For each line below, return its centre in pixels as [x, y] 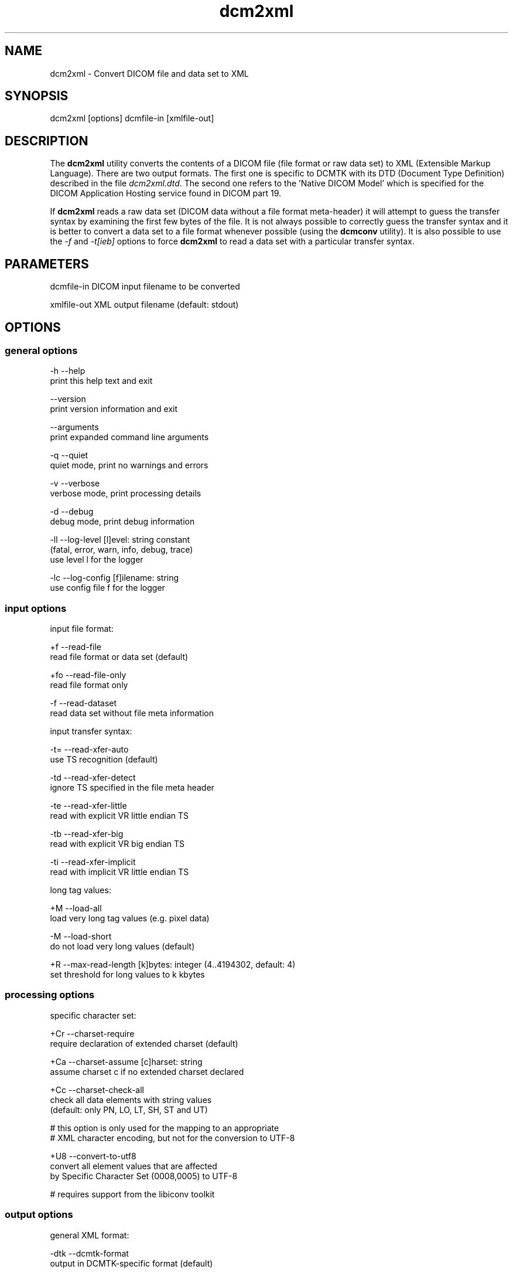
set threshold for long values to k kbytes [127, 975]
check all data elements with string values [131, 1100]
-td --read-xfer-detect [93, 778]
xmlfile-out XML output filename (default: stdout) [144, 305]
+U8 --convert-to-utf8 [93, 1156]
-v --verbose [75, 484]
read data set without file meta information [132, 713]
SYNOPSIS [37, 96]
